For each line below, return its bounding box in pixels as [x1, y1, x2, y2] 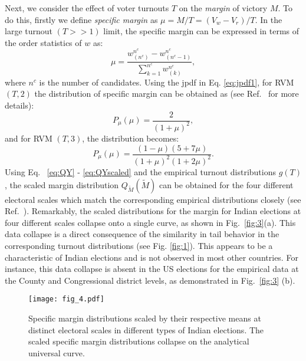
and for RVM [5, 132, 52, 144]
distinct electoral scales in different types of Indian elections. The [28, 323, 264, 336]
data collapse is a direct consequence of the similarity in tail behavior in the [5, 228, 279, 240]
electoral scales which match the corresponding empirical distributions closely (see [5, 193, 301, 205]
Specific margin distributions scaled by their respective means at [28, 311, 261, 324]
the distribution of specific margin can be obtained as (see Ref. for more [34, 87, 299, 100]
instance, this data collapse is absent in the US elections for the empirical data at [5, 262, 299, 275]
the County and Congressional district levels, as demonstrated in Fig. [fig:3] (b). [5, 274, 295, 286]
